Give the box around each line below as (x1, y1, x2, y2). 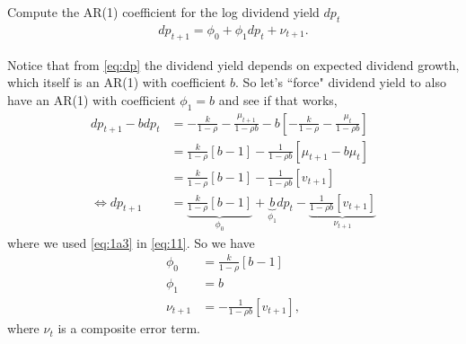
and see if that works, (218, 90, 338, 109)
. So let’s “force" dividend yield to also (235, 73, 446, 92)
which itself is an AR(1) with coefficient (7, 73, 226, 92)
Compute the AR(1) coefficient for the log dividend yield (7, 3, 320, 21)
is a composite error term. (57, 319, 200, 338)
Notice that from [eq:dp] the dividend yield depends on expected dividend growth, (7, 55, 460, 74)
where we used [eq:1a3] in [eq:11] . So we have (7, 233, 255, 251)
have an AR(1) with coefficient (7, 90, 176, 109)
